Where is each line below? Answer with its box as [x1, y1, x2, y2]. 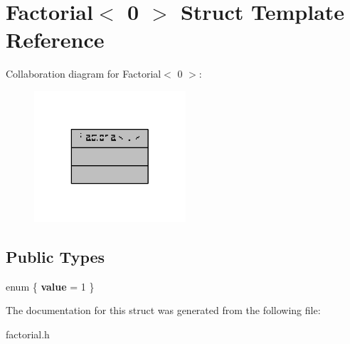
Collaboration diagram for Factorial [6, 66, 161, 81]
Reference [6, 25, 105, 54]
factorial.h [6, 326, 50, 341]
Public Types [6, 245, 105, 267]
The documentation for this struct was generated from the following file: [6, 303, 321, 318]
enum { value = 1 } [6, 278, 95, 293]
